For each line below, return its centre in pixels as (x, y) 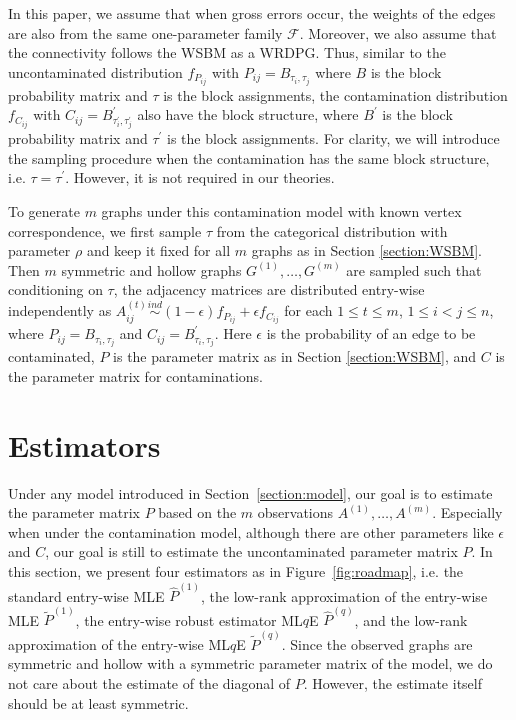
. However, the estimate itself (392, 682)
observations (295, 512)
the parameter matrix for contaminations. (135, 375)
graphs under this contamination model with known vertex (281, 210)
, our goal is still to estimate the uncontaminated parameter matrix (251, 551)
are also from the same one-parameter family (145, 32)
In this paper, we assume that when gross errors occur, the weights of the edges (252, 13)
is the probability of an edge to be (371, 333)
